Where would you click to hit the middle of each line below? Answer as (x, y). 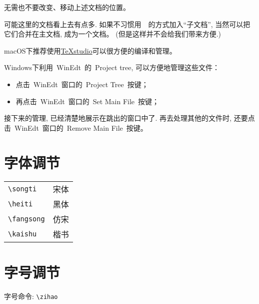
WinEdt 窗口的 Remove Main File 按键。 (81, 127)
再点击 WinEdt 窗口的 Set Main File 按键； (87, 101)
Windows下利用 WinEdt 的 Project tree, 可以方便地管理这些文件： (112, 67)
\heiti (20, 204)
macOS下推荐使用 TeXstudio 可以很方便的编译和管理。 (90, 50)
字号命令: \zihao (31, 296)
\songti (22, 189)
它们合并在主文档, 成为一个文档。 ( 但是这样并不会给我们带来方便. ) (113, 34)
